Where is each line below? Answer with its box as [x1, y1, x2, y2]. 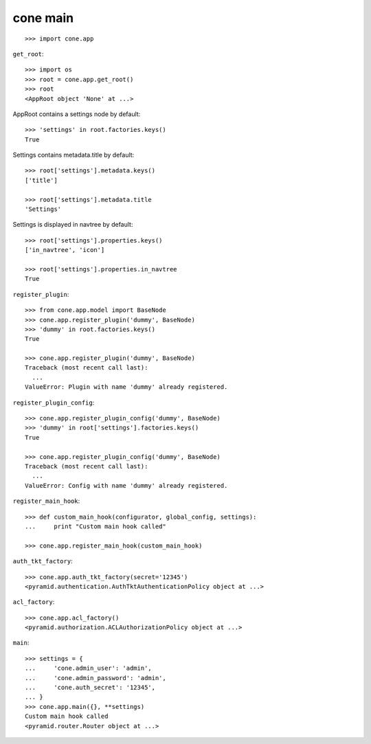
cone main [12, 10, 74, 25]
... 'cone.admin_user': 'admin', [25, 664, 153, 673]
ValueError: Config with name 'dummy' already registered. [25, 482, 228, 489]
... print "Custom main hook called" [25, 522, 166, 530]
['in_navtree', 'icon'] [25, 246, 105, 254]
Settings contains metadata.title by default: [12, 151, 135, 159]
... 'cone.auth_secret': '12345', [25, 684, 156, 692]
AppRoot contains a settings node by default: [12, 110, 141, 118]
